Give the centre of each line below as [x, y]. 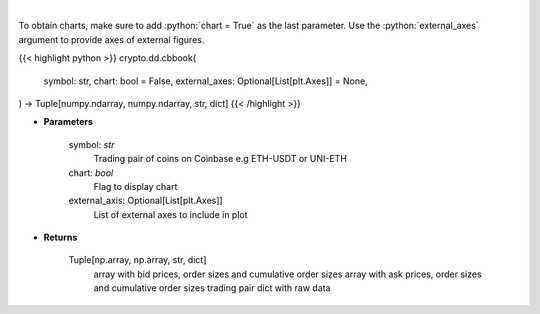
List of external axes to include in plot [171, 214]
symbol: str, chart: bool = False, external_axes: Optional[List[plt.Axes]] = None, [206, 81]
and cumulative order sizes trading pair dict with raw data [212, 288]
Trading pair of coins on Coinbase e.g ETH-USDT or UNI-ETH [220, 159]
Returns [60, 237]
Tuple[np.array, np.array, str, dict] [137, 260]
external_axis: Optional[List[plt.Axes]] [146, 201]
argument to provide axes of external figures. [111, 39]
